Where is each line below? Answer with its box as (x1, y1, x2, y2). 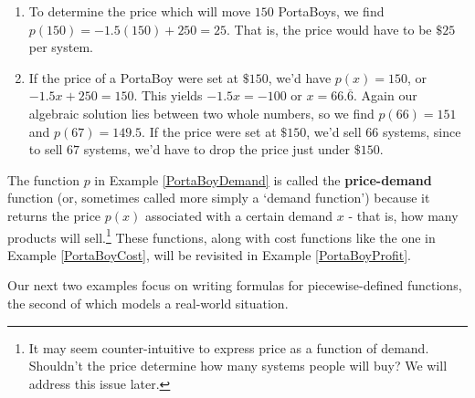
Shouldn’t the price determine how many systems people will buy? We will (28, 356, 448, 375)
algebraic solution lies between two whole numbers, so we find (28, 103, 375, 122)
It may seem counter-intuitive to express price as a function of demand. (28, 338, 429, 357)
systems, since (382, 121, 461, 141)
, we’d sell (306, 121, 362, 141)
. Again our (354, 86, 417, 105)
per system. (28, 37, 93, 57)
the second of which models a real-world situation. (7, 293, 289, 312)
